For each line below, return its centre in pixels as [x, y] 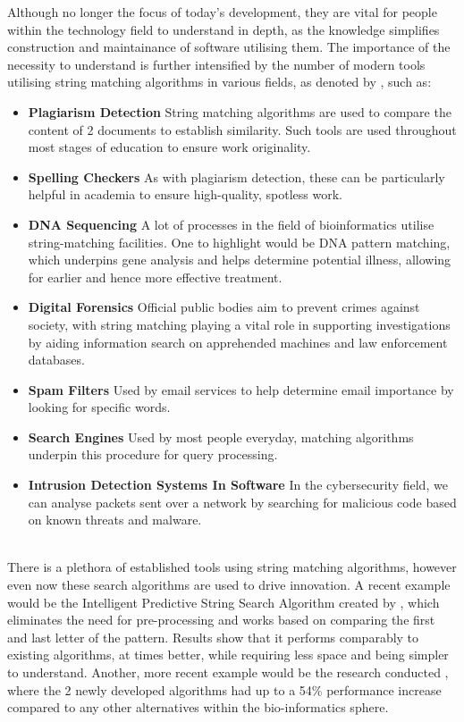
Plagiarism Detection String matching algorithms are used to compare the [240, 111]
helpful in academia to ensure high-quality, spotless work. [185, 194]
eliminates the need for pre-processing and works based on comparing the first [221, 620]
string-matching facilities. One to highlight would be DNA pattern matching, [239, 242]
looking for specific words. [99, 407]
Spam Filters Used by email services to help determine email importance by [241, 389]
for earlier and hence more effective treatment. [155, 277]
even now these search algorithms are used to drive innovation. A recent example [229, 585]
